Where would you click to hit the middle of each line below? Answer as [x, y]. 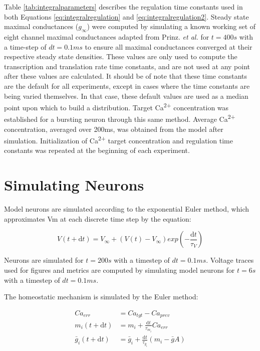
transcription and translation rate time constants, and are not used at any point [127, 66]
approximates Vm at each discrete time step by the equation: [98, 218]
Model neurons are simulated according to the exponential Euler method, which [126, 209]
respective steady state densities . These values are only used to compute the [121, 56]
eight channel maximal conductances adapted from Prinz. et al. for [107, 36]
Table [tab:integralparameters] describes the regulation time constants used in [123, 7]
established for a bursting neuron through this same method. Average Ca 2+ [120, 118]
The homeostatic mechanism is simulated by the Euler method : [101, 297]
